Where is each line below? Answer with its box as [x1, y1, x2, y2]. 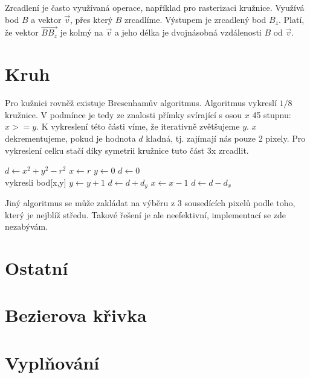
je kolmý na [60, 26, 103, 39]
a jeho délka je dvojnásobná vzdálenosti [114, 26, 262, 39]
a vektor [31, 13, 62, 25]
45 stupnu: [252, 108, 291, 121]
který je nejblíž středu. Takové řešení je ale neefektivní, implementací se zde [5, 208, 286, 221]
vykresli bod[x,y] [5, 175, 66, 188]
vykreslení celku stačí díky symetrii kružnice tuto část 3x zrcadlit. [5, 143, 249, 156]
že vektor [5, 26, 39, 39]
